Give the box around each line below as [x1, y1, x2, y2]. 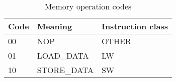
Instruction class [101, 20, 168, 32]
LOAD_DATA [37, 50, 89, 61]
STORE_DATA [37, 64, 94, 76]
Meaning [37, 20, 72, 32]
